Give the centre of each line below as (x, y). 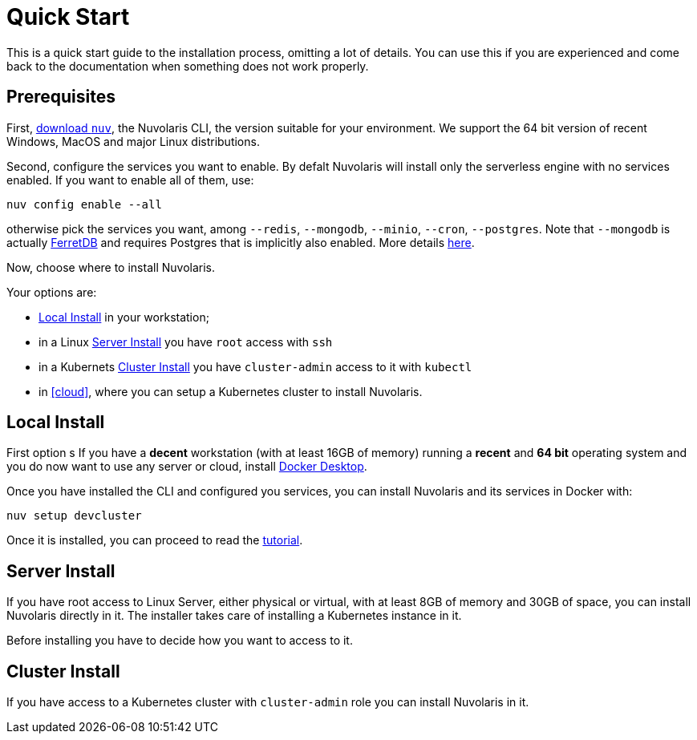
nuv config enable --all (84, 204)
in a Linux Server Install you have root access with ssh (186, 342)
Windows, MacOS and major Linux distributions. (133, 141)
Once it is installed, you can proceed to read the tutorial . (155, 540)
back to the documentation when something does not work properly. (188, 66)
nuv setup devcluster (74, 516)
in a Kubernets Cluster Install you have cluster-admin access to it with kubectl (255, 366)
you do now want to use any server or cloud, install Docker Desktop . (187, 467)
